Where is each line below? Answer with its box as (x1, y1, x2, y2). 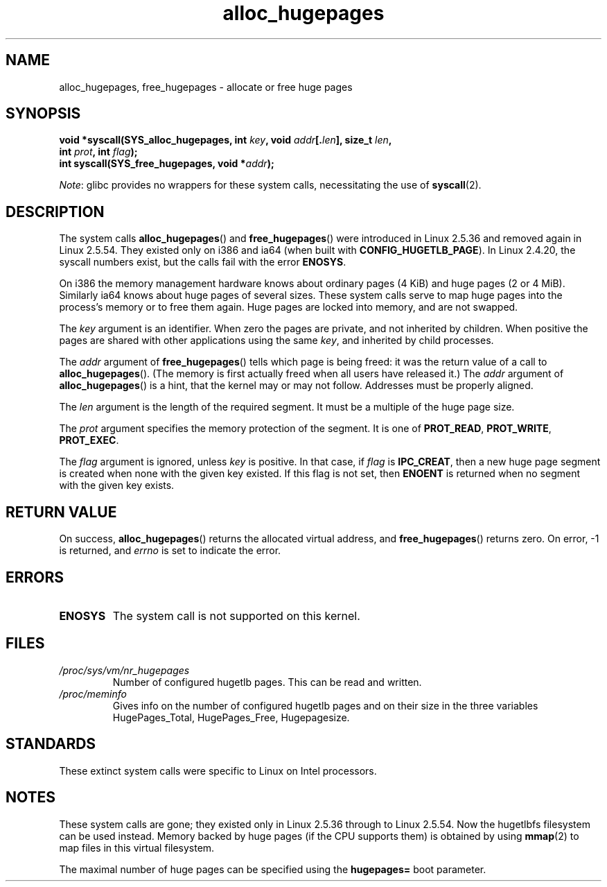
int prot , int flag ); (59, 146, 138, 158)
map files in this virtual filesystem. (59, 841, 215, 854)
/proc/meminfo (59, 687, 127, 700)
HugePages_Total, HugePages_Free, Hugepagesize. (112, 711, 350, 723)
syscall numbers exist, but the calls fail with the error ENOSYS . (59, 256, 346, 268)
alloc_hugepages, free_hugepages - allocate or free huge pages (59, 80, 353, 93)
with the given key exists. (59, 479, 175, 492)
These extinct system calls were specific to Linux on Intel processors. (59, 764, 377, 777)
